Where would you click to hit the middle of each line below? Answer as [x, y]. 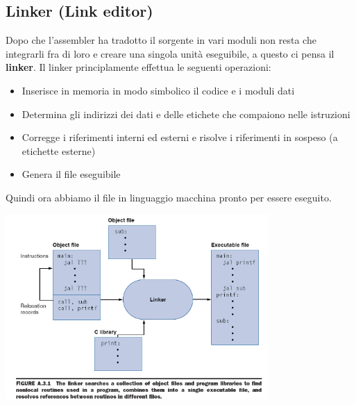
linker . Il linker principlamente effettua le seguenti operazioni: [138, 67]
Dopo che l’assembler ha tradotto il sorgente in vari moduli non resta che [161, 40]
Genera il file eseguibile [71, 174]
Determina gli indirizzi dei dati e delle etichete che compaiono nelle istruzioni [186, 114]
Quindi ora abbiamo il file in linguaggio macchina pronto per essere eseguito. [169, 197]
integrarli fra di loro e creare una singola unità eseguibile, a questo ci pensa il [170, 53]
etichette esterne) [59, 150]
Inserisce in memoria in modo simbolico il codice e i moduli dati [158, 90]
